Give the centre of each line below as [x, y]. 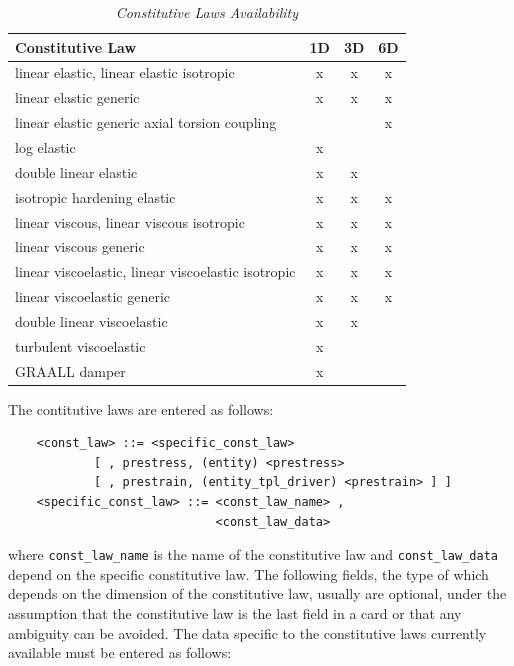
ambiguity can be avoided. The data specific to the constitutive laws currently [247, 632]
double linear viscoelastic [91, 320]
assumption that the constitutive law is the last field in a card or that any [235, 613]
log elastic [45, 146]
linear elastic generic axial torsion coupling [146, 122]
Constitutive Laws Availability [207, 12]
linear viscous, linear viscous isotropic [130, 221]
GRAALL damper [70, 370]
